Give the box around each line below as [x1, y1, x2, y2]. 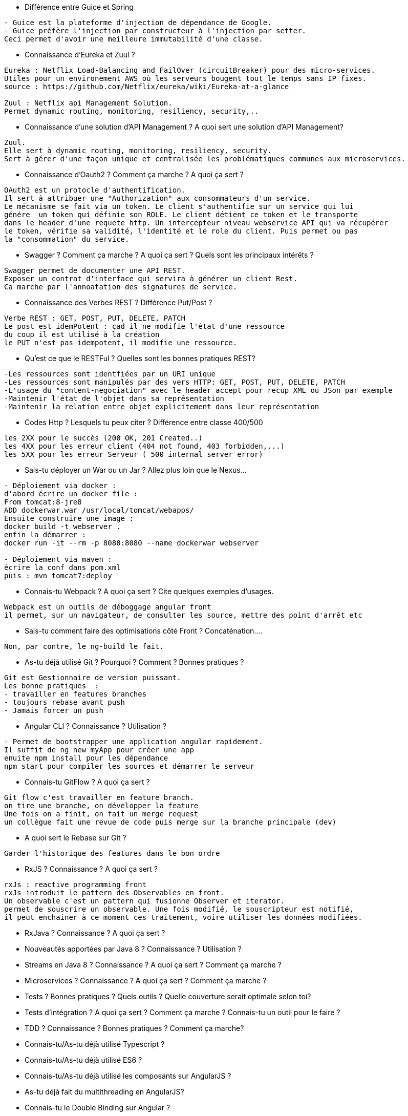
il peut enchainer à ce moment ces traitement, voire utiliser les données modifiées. [4, 913, 362, 921]
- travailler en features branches [4, 690, 147, 698]
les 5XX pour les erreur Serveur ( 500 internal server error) [4, 450, 263, 458]
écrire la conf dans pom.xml [4, 563, 121, 572]
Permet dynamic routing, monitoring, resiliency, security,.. [4, 107, 259, 115]
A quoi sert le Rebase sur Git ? [25, 833, 126, 842]
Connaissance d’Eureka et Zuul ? [25, 50, 135, 59]
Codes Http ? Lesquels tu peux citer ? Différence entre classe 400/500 [25, 418, 263, 427]
